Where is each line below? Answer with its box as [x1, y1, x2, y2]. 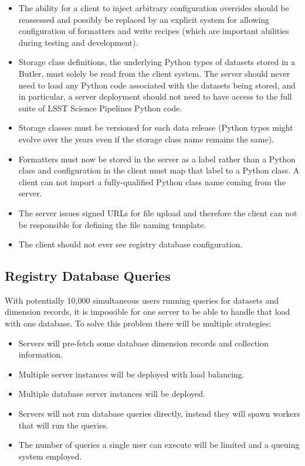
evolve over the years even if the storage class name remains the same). [18, 132, 274, 145]
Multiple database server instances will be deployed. [18, 387, 205, 400]
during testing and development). [18, 36, 138, 48]
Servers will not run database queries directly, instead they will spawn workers [18, 407, 300, 420]
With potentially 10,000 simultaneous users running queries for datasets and [5, 294, 279, 306]
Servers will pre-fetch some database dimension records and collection [18, 336, 269, 349]
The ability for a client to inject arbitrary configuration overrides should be [18, 2, 289, 13]
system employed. [18, 450, 82, 462]
